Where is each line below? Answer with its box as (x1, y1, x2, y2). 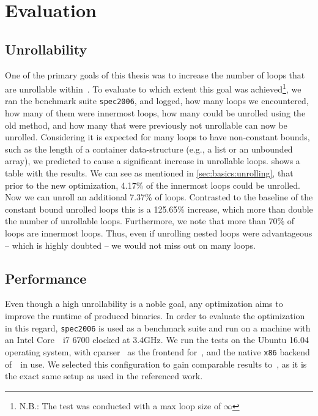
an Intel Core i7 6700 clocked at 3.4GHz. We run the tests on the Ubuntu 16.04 (5, 333, 309, 346)
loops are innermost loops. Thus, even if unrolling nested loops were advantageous (5, 227, 312, 240)
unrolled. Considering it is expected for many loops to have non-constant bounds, (5, 130, 310, 143)
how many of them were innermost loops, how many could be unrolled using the (5, 107, 306, 119)
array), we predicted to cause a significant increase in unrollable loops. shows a (5, 154, 300, 167)
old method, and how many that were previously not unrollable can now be (5, 118, 287, 131)
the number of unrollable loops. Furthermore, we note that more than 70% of (5, 214, 295, 227)
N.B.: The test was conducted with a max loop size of (19, 399, 221, 412)
